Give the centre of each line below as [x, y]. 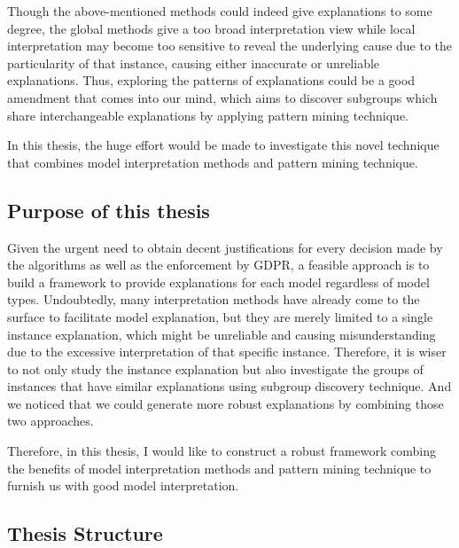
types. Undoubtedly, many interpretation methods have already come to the [214, 299]
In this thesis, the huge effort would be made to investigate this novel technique [223, 145]
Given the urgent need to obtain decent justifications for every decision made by [225, 247]
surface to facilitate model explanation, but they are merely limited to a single [220, 316]
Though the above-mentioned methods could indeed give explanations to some [220, 11]
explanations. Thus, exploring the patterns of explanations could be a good [211, 80]
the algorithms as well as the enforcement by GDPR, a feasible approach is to [218, 265]
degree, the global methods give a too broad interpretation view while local [211, 28]
